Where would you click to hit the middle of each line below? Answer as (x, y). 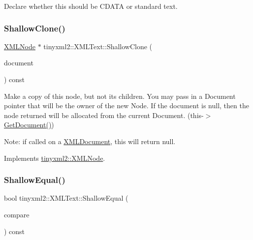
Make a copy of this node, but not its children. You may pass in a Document (120, 96)
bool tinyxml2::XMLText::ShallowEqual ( (66, 198)
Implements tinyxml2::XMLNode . (55, 158)
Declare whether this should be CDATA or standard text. (91, 6)
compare (17, 214)
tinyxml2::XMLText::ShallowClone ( (98, 46)
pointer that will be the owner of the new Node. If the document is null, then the (126, 105)
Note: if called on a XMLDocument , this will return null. (90, 141)
